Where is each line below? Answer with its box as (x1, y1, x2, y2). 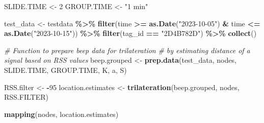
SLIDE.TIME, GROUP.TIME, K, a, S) (4, 64, 127, 75)
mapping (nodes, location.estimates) (4, 108, 119, 119)
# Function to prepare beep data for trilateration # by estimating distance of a (4, 45, 250, 55)
